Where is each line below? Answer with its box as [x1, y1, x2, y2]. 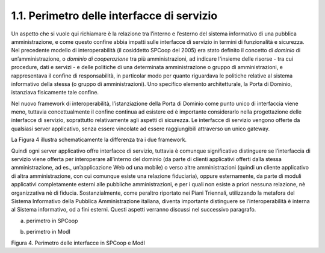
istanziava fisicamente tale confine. [11, 89, 99, 96]
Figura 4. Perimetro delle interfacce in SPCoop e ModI [11, 239, 146, 246]
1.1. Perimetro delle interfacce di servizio [11, 9, 218, 22]
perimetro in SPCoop [26, 217, 78, 224]
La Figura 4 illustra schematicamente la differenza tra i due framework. [11, 136, 187, 144]
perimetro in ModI [26, 228, 70, 236]
